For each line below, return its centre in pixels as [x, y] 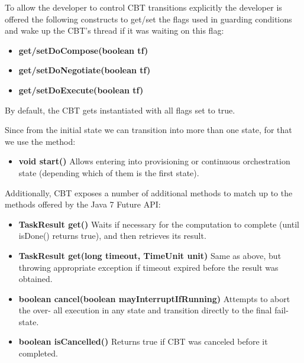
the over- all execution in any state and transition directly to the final [145, 310]
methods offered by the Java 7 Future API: [83, 204]
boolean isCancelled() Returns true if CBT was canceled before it [143, 341]
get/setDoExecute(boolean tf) [81, 90]
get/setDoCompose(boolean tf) [83, 50]
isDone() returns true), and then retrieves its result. [112, 236]
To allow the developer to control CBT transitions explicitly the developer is [143, 7]
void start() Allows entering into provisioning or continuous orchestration [154, 161]
